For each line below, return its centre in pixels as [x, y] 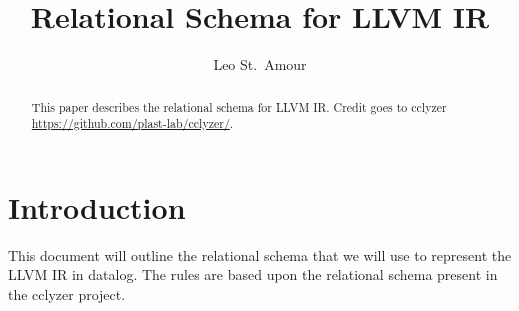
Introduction [97, 206]
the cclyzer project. [67, 293]
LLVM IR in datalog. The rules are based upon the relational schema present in [253, 274]
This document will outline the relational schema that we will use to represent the [260, 254]
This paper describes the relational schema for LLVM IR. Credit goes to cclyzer [239, 106]
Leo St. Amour [260, 64]
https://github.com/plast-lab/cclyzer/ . [132, 123]
